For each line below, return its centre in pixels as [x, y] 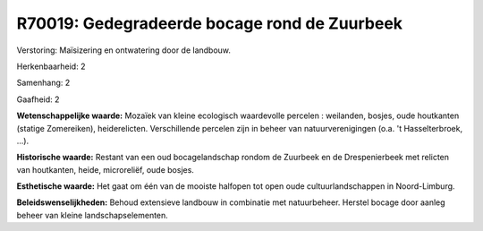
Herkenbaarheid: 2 [51, 66]
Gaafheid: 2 [38, 99]
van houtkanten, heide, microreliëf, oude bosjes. [105, 169]
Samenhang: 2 [43, 83]
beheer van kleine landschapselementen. [93, 215]
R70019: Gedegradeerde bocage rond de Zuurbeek [209, 23]
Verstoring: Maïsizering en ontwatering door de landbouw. [124, 50]
